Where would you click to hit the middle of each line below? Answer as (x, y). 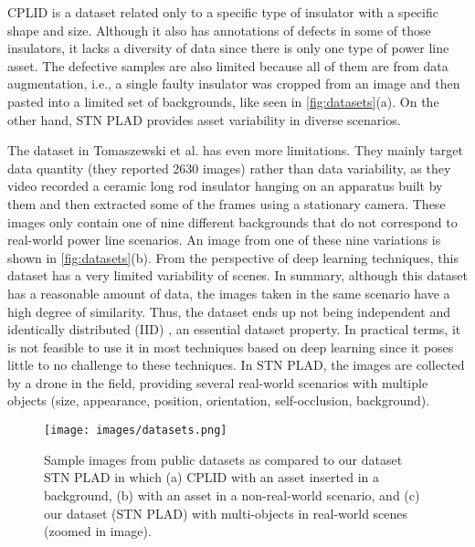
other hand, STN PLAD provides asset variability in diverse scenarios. (204, 119)
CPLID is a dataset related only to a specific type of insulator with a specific (223, 12)
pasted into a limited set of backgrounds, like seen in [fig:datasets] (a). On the (223, 101)
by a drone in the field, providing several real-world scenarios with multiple (218, 382)
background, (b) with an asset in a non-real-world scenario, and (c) (232, 494)
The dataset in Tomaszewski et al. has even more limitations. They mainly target (235, 150)
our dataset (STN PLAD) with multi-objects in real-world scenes (226, 513)
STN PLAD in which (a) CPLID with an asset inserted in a (211, 477)
